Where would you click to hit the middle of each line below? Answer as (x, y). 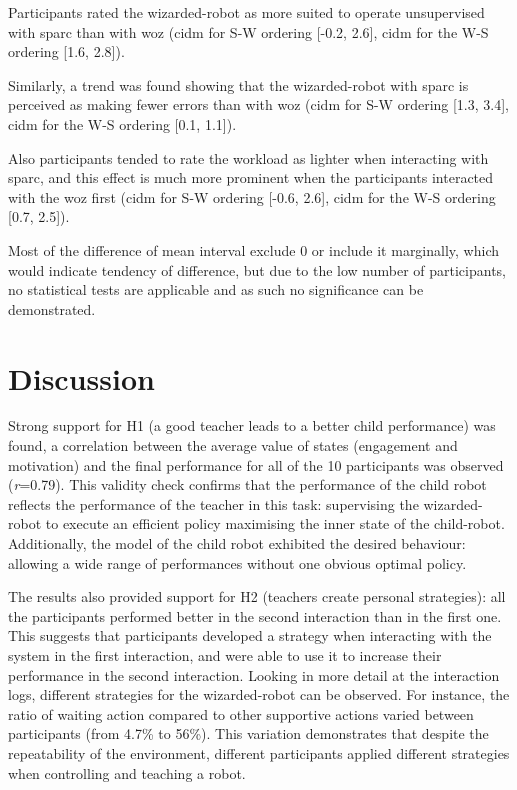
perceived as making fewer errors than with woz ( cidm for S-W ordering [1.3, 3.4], (258, 104)
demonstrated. (52, 308)
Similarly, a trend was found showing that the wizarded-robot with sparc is (238, 84)
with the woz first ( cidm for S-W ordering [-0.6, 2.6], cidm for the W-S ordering (252, 196)
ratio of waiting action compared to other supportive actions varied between (241, 713)
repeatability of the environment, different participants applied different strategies (259, 752)
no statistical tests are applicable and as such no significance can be (216, 289)
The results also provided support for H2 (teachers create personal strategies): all (257, 596)
